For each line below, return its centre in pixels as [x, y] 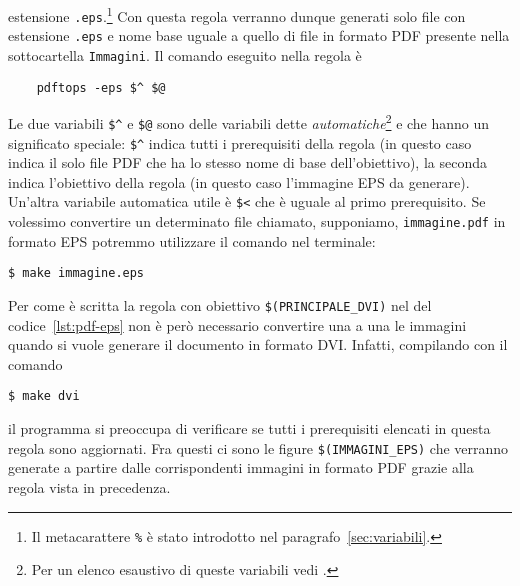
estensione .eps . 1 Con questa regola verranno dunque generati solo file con [237, 14]
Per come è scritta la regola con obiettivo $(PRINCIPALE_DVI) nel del [220, 305]
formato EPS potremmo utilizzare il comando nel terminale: [192, 240]
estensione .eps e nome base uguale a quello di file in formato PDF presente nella [259, 35]
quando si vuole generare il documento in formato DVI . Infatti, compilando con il [258, 344]
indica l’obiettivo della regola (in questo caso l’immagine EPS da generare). [239, 181]
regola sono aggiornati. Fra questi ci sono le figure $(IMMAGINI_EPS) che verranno [258, 447]
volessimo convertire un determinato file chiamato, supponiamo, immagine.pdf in [257, 221]
